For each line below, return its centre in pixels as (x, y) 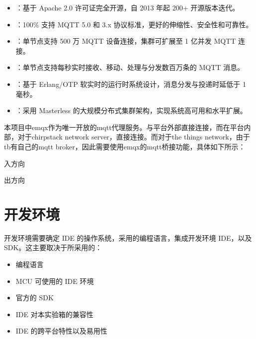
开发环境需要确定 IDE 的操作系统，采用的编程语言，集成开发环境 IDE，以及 (128, 237)
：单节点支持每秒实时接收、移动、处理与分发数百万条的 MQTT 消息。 (130, 67)
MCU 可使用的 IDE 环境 (55, 281)
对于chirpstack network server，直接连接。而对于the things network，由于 (134, 137)
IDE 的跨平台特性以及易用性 (61, 331)
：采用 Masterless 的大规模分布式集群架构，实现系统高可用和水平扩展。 (131, 110)
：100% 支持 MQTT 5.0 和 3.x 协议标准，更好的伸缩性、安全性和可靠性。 (134, 24)
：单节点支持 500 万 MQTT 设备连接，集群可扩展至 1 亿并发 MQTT (126, 41)
